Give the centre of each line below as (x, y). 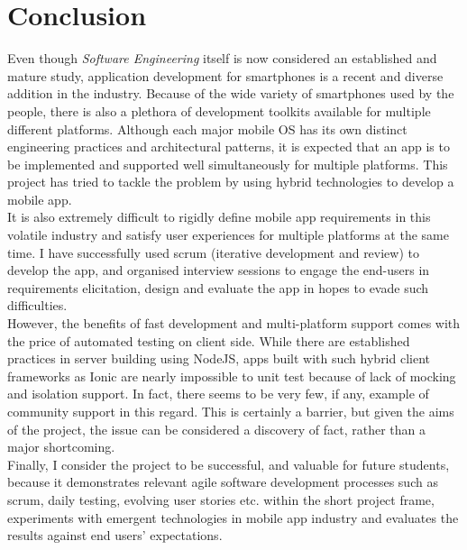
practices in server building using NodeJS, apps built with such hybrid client (219, 358)
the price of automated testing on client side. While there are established (209, 340)
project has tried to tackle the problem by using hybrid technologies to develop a (231, 182)
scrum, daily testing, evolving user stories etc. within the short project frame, (221, 499)
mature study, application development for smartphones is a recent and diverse (225, 75)
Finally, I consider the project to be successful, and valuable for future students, (229, 464)
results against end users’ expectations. (115, 535)
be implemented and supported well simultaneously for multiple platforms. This (228, 164)
